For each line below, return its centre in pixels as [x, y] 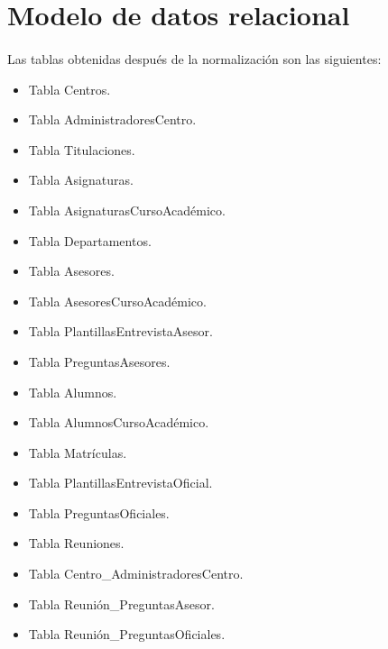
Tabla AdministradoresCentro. [112, 119]
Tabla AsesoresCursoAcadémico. [117, 301]
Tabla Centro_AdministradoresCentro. [136, 574]
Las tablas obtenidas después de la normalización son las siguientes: [194, 58]
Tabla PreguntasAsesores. [99, 361]
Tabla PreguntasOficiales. [99, 512]
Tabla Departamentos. [90, 240]
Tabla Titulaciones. [82, 149]
